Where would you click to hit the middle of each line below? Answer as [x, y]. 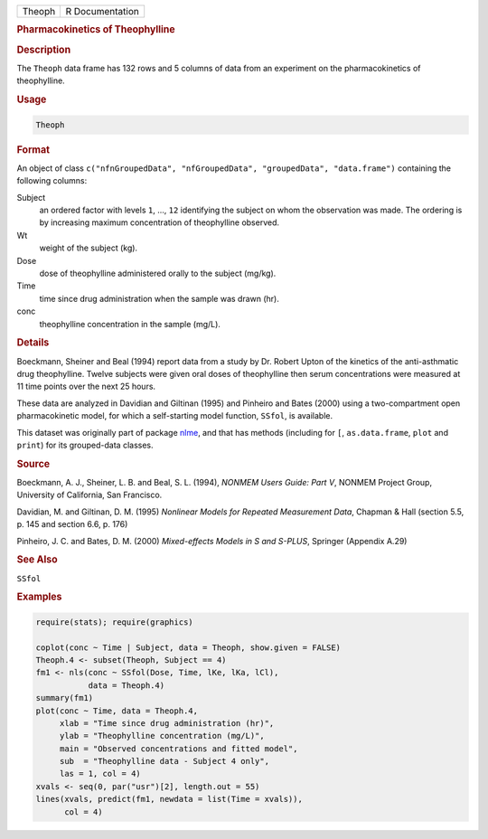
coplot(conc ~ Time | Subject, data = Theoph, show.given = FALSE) [188, 647]
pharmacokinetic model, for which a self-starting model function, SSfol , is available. [175, 416]
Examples [39, 597]
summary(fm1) [65, 698]
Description [44, 50]
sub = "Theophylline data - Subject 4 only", [164, 761]
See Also [37, 560]
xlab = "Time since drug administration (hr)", [167, 723]
